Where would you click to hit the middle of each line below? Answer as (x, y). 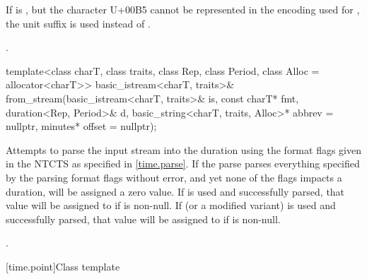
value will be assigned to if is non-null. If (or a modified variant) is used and (171, 205)
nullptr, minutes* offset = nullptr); (81, 126)
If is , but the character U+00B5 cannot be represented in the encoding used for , (183, 9)
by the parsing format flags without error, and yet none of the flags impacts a (174, 177)
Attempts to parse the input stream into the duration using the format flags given (183, 149)
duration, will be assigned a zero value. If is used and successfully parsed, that (175, 191)
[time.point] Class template (63, 266)
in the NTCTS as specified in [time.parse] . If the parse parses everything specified (183, 164)
